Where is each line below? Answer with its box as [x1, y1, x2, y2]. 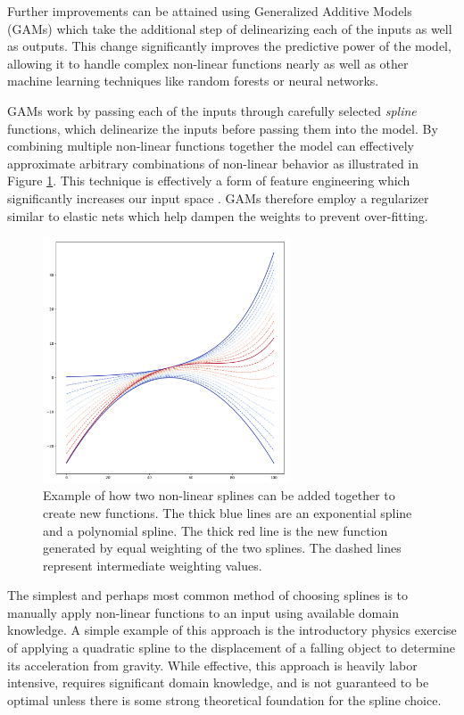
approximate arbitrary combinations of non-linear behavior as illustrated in [7, 153, 419, 172]
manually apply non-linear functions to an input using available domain [7, 603, 399, 621]
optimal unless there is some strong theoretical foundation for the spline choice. [7, 690, 442, 709]
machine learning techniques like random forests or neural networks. [7, 71, 379, 90]
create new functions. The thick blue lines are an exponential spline [43, 503, 412, 522]
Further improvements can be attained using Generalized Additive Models [7, 2, 412, 20]
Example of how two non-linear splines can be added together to [43, 486, 395, 505]
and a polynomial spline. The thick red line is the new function [43, 521, 388, 539]
